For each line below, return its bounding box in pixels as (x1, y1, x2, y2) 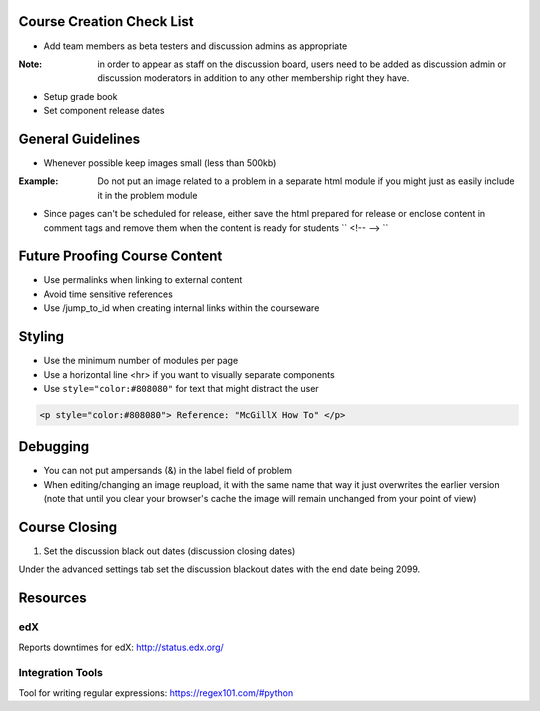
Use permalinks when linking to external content (43, 274, 243, 286)
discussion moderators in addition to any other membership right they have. (97, 72, 410, 84)
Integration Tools (18, 666, 104, 680)
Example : (18, 175, 59, 187)
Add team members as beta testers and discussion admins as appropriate (43, 40, 348, 52)
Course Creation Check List (18, 13, 194, 30)
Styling (18, 328, 65, 345)
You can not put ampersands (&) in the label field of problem (43, 465, 292, 477)
